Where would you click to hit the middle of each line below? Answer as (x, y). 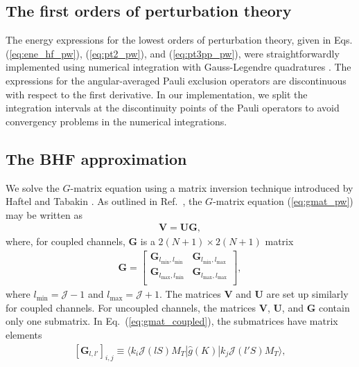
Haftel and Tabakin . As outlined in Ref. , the (104, 201)
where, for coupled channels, (65, 241)
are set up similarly (307, 294)
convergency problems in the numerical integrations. (116, 121)
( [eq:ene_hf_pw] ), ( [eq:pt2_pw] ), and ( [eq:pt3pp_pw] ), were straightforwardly (173, 53)
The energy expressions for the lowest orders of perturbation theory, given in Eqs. (179, 40)
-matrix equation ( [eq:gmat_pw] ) (283, 201)
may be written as (44, 214)
